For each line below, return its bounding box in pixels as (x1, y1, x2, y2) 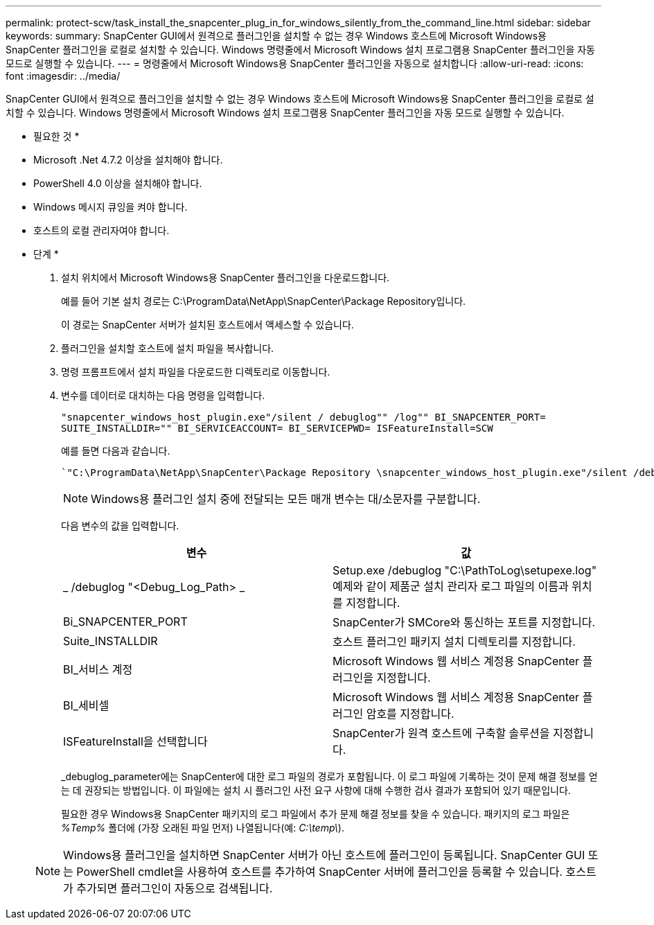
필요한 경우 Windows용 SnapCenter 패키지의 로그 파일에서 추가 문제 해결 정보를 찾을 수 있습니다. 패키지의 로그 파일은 (61, 808, 570, 820)
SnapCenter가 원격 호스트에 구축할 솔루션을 (333, 726, 550, 740)
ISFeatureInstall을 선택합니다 (63, 734, 208, 748)
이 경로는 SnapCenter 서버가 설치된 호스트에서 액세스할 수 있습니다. (61, 319, 354, 331)
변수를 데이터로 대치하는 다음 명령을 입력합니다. (61, 389, 265, 401)
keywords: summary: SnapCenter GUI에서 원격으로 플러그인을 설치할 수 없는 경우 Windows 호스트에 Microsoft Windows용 (6, 30, 547, 42)
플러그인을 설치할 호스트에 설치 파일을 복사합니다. (61, 342, 274, 354)
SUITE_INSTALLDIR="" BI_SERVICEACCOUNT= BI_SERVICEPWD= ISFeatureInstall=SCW (61, 423, 493, 434)
